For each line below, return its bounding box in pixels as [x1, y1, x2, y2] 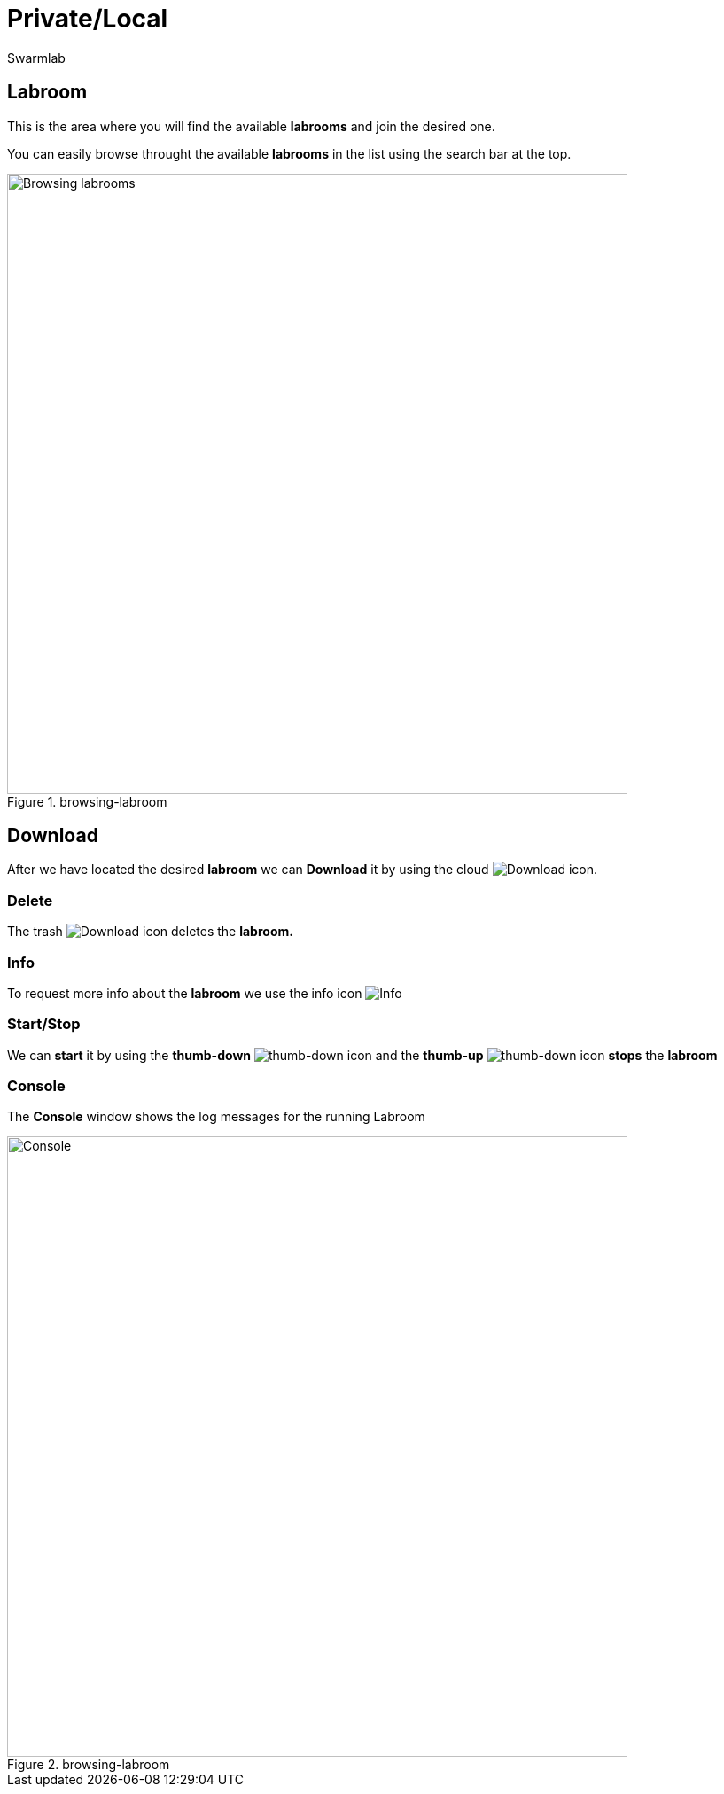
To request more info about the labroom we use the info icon [7, 985, 362, 1001]
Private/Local [7, 4, 168, 34]
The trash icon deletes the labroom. [7, 924, 293, 940]
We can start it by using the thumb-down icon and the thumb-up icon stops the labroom [7, 1047, 718, 1063]
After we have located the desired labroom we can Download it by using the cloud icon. [7, 862, 598, 877]
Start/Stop [7, 1015, 81, 1033]
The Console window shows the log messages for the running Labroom [7, 1109, 425, 1125]
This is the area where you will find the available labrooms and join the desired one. [7, 118, 495, 134]
